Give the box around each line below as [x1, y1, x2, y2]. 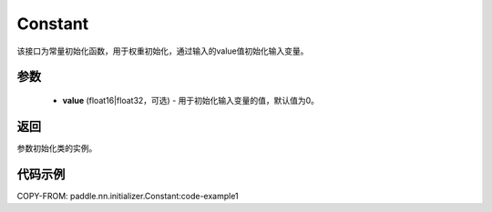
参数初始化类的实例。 [16, 142, 97, 154]
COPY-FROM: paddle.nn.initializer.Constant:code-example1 [16, 190, 239, 201]
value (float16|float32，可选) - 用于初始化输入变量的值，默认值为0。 [62, 95, 319, 106]
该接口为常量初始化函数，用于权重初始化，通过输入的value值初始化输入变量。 [16, 45, 309, 56]
